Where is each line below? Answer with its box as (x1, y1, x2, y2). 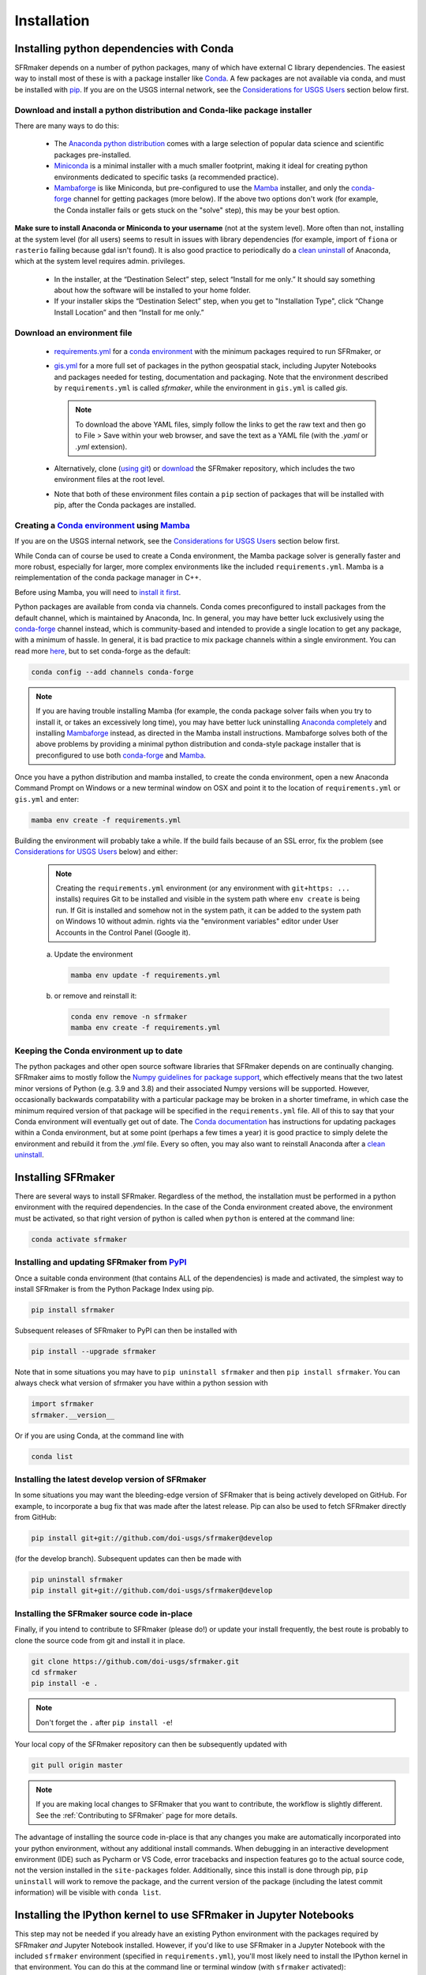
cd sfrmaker (31, 1668, 78, 1676)
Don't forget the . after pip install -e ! (35, 1717, 173, 1727)
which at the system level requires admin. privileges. (14, 257, 185, 266)
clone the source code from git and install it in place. (14, 1635, 185, 1645)
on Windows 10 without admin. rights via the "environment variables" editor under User (55, 916, 339, 926)
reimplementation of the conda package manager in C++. (14, 573, 201, 582)
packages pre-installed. (54, 150, 132, 160)
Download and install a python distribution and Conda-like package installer (14, 104, 312, 115)
